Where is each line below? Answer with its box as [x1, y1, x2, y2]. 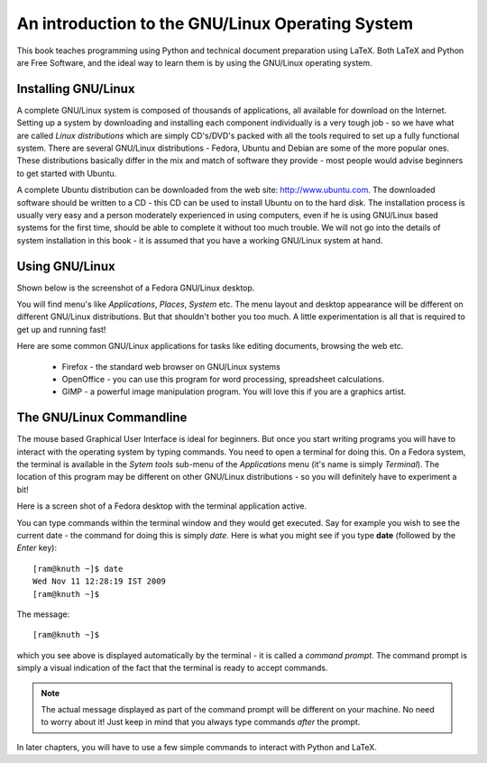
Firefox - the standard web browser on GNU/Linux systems [61, 361, 281, 372]
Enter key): [16, 542, 58, 554]
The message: [16, 609, 70, 620]
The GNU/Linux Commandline [16, 410, 188, 426]
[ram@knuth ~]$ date [32, 564, 124, 574]
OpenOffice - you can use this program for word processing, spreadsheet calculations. [61, 374, 385, 384]
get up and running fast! [16, 324, 106, 335]
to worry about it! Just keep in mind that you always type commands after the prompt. [41, 717, 361, 728]
